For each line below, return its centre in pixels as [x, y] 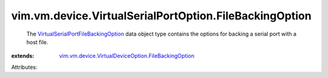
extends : [23, 56]
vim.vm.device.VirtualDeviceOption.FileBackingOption [127, 56]
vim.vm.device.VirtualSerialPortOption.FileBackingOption [162, 16]
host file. [37, 42]
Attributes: [24, 67]
